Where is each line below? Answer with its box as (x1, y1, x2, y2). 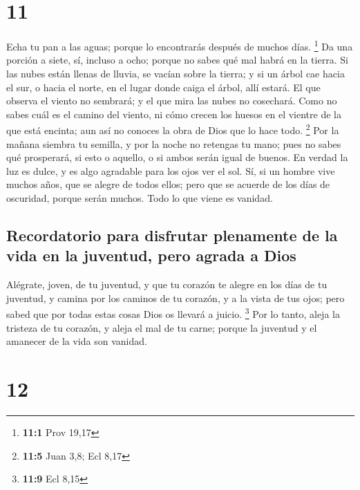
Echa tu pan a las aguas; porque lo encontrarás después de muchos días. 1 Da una (6, 37, 353, 53)
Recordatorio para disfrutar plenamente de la (6, 224, 338, 245)
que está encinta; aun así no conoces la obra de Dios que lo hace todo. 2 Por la (6, 121, 339, 137)
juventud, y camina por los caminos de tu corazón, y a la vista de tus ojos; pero (6, 290, 345, 305)
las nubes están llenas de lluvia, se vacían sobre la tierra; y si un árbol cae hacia (6, 66, 345, 80)
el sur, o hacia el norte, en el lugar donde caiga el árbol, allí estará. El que (6, 79, 321, 94)
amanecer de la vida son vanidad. (6, 334, 147, 348)
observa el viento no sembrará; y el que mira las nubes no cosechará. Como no (6, 93, 337, 108)
